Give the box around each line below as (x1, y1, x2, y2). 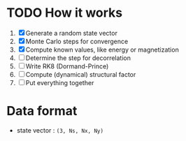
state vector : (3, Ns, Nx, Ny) (16, 126, 104, 134)
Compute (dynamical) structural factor (25, 70, 136, 78)
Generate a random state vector (25, 29, 118, 37)
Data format (6, 103, 78, 119)
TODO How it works (6, 5, 123, 21)
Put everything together (25, 78, 94, 87)
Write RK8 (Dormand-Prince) (25, 61, 109, 70)
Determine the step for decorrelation (25, 54, 131, 62)
